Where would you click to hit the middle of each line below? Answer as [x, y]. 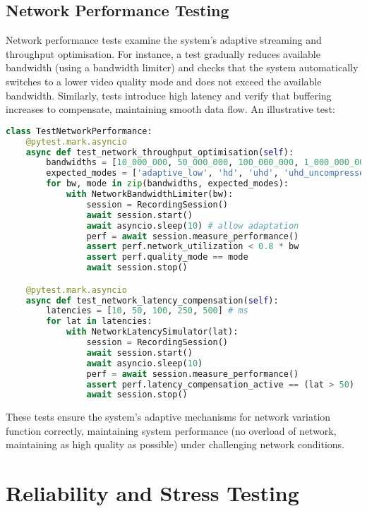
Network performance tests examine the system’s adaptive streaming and [164, 40]
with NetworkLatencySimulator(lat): [152, 332]
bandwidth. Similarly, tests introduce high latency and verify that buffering [169, 95]
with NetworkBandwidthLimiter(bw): [150, 194]
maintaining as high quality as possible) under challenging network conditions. [175, 444]
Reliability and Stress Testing [152, 493]
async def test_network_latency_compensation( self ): [152, 300]
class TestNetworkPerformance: [79, 131]
